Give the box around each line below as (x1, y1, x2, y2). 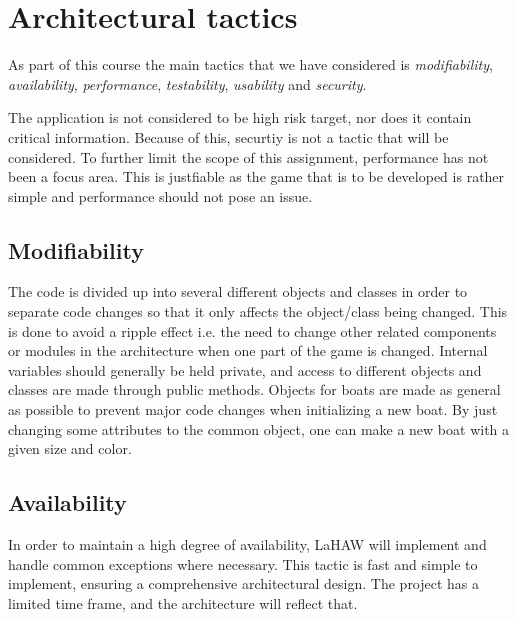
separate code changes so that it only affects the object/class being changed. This (8, 301, 508, 322)
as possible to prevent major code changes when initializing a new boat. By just (8, 399, 498, 420)
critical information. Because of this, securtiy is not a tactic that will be (8, 126, 449, 147)
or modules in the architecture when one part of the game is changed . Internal (8, 340, 488, 361)
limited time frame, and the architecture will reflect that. (8, 592, 358, 613)
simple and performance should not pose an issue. (8, 185, 313, 206)
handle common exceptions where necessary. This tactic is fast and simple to (8, 553, 478, 574)
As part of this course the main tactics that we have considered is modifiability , (8, 54, 493, 75)
